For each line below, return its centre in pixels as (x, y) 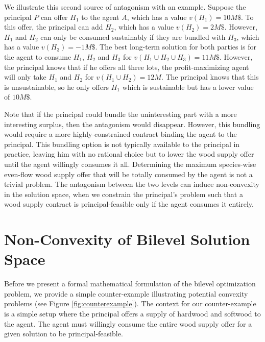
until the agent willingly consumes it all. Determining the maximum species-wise (130, 164)
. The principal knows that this (210, 77)
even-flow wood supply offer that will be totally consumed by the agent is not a (128, 174)
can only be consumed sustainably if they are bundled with (133, 36)
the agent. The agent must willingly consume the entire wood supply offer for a (128, 323)
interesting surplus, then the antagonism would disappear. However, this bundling (132, 124)
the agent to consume (38, 56)
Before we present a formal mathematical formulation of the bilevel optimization (130, 284)
